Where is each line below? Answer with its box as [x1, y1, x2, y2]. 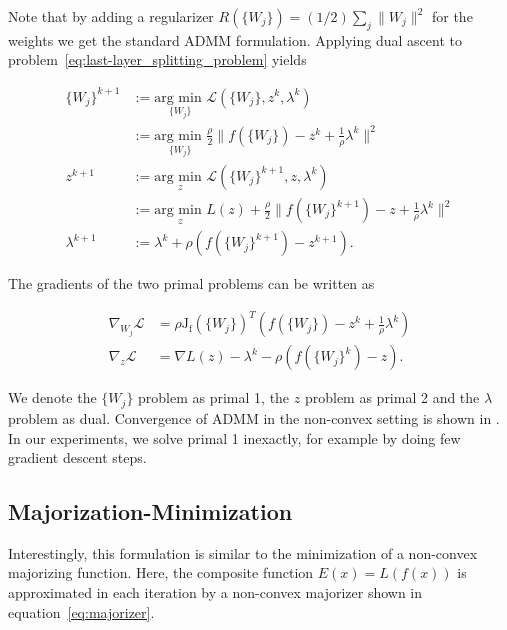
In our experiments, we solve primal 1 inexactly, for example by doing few [8, 427, 461, 448]
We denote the [8, 387, 97, 408]
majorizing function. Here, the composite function [8, 562, 314, 583]
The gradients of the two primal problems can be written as [8, 273, 375, 294]
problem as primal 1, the [138, 387, 290, 408]
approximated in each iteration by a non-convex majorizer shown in [8, 582, 423, 603]
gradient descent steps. [8, 447, 147, 468]
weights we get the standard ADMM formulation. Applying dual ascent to [8, 29, 462, 50]
